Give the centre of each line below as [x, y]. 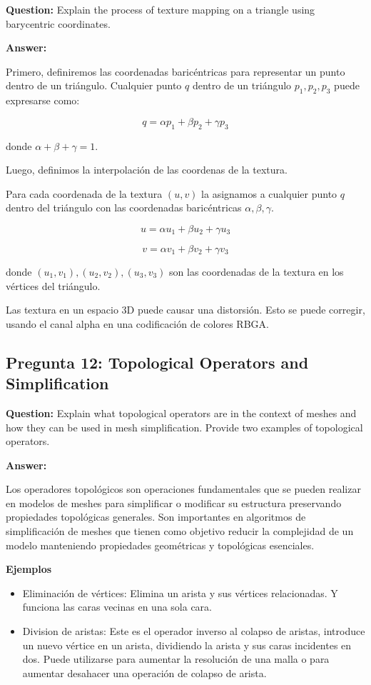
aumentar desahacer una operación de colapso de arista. [144, 672]
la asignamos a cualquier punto [269, 193]
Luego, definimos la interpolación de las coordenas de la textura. [147, 170]
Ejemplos [29, 569]
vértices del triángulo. [53, 285]
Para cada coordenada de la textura [84, 193]
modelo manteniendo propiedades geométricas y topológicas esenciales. [160, 545]
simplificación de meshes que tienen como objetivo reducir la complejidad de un [180, 531]
